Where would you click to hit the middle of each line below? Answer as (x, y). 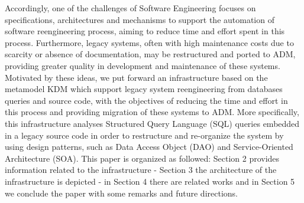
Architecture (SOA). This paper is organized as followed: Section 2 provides (142, 158)
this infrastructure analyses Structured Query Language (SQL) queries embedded (152, 123)
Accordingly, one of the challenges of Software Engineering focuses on (130, 8)
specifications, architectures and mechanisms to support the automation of (140, 19)
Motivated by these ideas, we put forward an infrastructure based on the (136, 77)
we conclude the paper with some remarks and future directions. (121, 193)
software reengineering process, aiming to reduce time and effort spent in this (145, 31)
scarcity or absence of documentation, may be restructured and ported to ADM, (150, 54)
